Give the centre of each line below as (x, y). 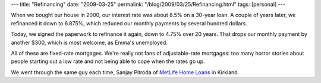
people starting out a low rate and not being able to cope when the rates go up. (108, 61)
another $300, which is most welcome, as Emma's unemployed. (89, 42)
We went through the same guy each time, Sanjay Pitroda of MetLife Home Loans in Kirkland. (125, 72)
